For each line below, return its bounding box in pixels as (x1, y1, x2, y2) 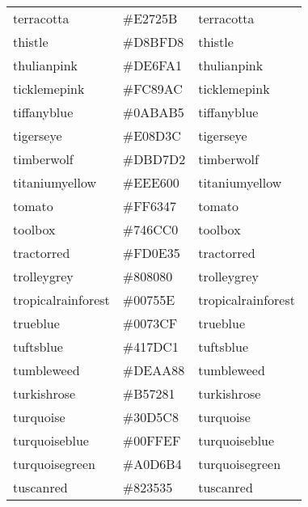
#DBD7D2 (122, 150, 186, 168)
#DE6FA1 (122, 56, 182, 74)
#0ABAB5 (122, 103, 184, 121)
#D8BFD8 (122, 32, 184, 51)
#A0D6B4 (122, 454, 182, 473)
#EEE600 (122, 173, 179, 192)
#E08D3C (122, 126, 181, 145)
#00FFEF (122, 431, 181, 450)
